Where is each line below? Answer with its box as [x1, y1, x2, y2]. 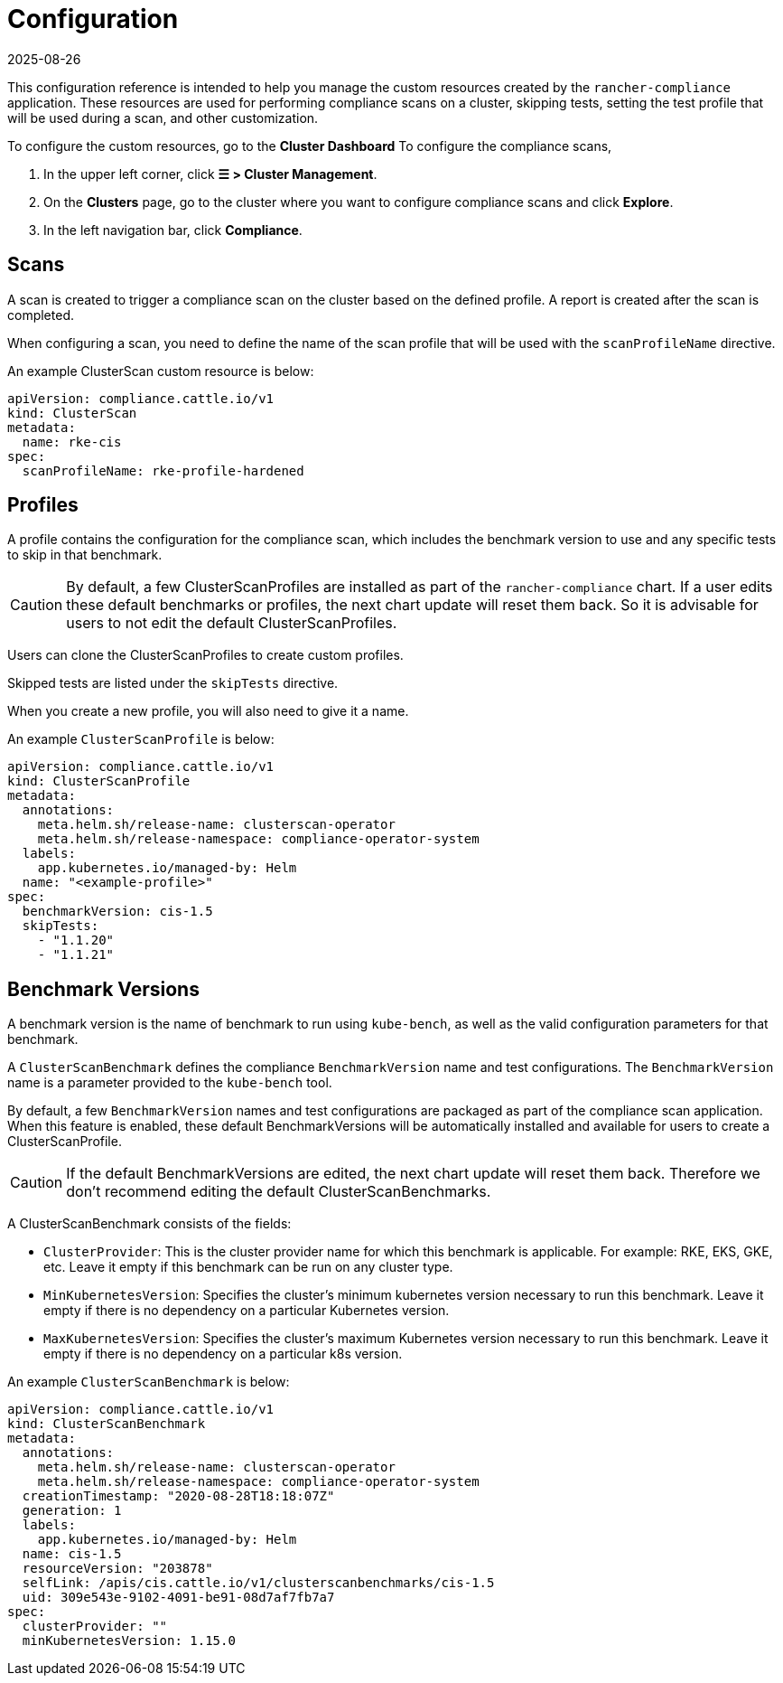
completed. [7, 306, 74, 323]
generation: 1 [22, 1503, 122, 1518]
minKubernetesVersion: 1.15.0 [22, 1633, 236, 1649]
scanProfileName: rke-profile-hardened [22, 463, 304, 478]
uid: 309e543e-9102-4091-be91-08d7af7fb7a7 [22, 1590, 335, 1605]
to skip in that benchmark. [7, 547, 163, 563]
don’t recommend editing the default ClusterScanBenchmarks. [66, 1182, 491, 1201]
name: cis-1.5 [22, 1547, 122, 1562]
